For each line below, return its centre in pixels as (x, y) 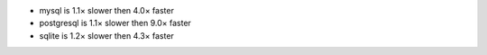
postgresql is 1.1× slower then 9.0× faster (115, 23)
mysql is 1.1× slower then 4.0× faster (107, 10)
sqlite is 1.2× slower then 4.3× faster (107, 35)
